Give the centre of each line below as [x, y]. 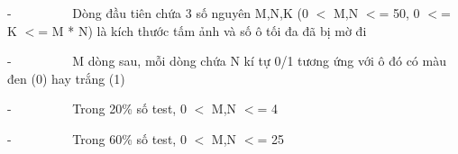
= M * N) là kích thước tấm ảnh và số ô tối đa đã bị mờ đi [202, 30]
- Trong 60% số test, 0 [97, 138]
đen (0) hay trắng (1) [66, 78]
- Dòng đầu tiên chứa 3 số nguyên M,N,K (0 [158, 13]
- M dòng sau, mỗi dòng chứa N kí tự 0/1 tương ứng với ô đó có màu [227, 61]
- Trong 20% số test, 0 [97, 109]
